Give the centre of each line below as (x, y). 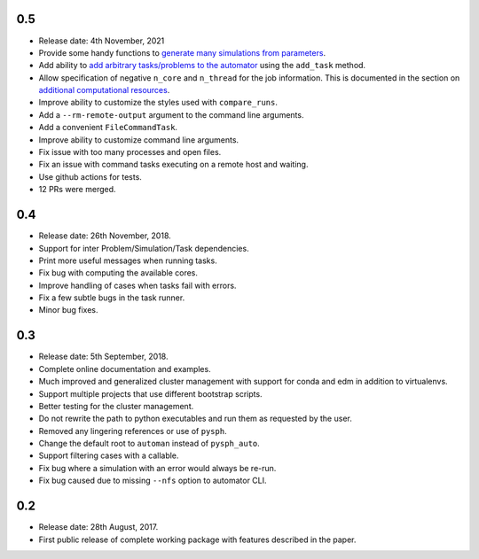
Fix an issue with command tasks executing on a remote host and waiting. (173, 165)
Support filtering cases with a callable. (109, 455)
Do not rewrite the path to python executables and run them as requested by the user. (195, 419)
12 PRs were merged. (77, 190)
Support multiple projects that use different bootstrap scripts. (150, 393)
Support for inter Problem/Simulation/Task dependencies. (144, 248)
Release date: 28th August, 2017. (98, 527)
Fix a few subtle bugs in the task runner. (112, 298)
